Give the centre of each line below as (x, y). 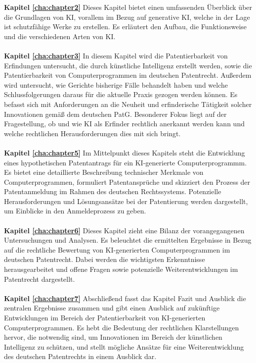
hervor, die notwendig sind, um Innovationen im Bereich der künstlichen (113, 337)
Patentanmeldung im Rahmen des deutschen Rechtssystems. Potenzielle (113, 191)
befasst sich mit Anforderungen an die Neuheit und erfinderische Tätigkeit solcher (128, 104)
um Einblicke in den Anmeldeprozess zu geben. (75, 211)
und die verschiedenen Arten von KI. (60, 36)
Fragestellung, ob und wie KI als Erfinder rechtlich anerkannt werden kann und (124, 124)
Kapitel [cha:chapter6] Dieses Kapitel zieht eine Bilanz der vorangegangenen (124, 230)
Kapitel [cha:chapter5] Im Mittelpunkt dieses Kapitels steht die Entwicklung (125, 152)
